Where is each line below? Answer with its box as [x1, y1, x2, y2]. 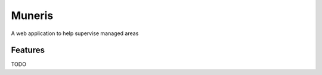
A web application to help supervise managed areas [11, 30, 139, 37]
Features [11, 45, 45, 55]
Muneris [11, 9, 54, 22]
